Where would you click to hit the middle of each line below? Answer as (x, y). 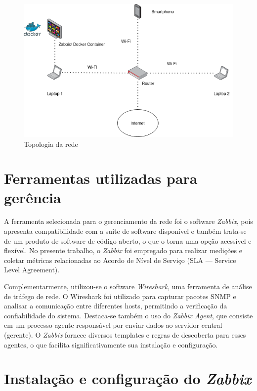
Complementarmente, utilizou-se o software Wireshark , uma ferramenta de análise (128, 286)
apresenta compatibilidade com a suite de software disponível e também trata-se (125, 231)
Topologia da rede (51, 144)
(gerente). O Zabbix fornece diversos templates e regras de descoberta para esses (125, 335)
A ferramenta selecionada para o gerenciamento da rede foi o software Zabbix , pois (128, 221)
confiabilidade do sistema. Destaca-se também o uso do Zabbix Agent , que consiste (128, 315)
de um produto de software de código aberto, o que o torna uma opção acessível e (128, 240)
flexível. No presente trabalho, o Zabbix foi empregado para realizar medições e (123, 250)
